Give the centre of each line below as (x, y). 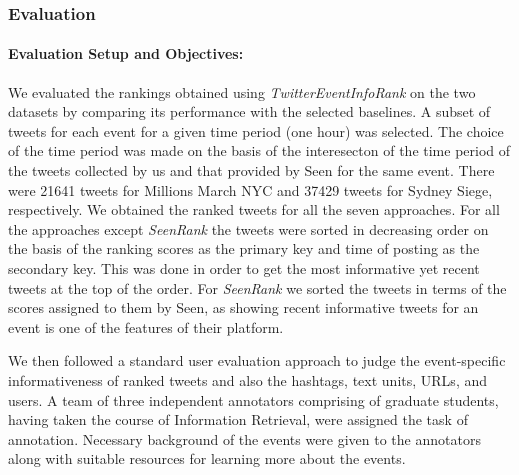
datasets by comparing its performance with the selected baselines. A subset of (249, 111)
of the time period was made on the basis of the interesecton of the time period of (259, 150)
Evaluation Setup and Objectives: (126, 53)
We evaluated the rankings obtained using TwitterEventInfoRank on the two (242, 91)
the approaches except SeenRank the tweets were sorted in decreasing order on (248, 228)
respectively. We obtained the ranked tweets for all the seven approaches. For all (254, 209)
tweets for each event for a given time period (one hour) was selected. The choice (256, 130)
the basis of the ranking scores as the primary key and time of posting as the (244, 248)
